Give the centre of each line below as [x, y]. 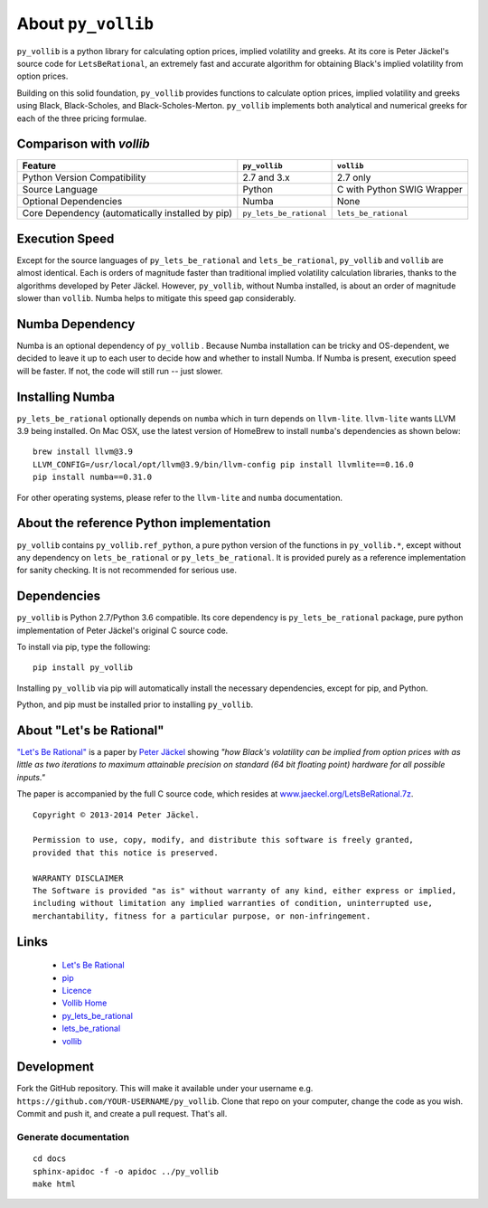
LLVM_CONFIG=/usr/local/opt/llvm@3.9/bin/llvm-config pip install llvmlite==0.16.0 [224, 464]
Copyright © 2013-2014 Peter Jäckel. [117, 815]
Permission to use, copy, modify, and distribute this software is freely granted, [224, 840]
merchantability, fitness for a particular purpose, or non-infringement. [202, 916]
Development [56, 1067]
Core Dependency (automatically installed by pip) [127, 213]
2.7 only [354, 178]
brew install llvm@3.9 [83, 452]
